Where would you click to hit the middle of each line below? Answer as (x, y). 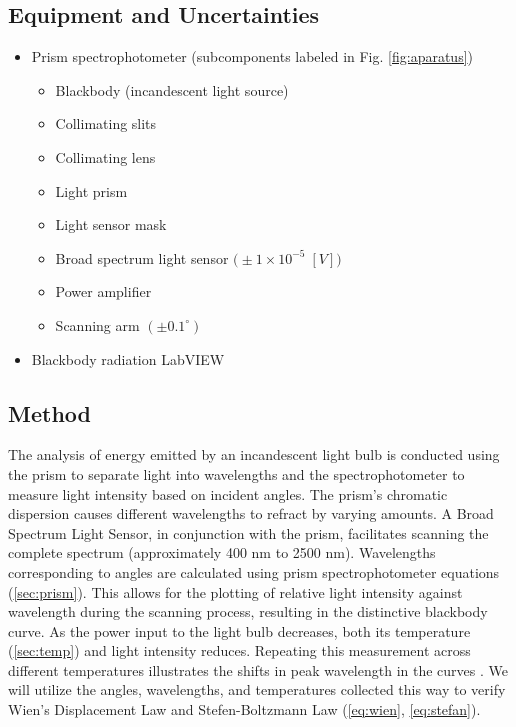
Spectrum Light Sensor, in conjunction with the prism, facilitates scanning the (248, 532)
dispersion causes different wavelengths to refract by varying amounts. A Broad (251, 513)
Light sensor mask (111, 224)
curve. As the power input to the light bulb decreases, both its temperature (239, 630)
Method (49, 412)
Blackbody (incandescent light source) (172, 89)
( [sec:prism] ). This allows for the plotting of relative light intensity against (235, 591)
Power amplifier (103, 291)
